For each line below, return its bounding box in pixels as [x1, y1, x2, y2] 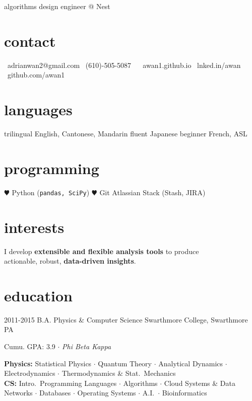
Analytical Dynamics [158, 358, 223, 368]
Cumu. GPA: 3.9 [4, 341, 55, 352]
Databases [39, 387, 71, 398]
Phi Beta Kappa [62, 341, 111, 352]
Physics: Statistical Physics [4, 358, 92, 368]
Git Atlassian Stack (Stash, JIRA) [99, 187, 206, 197]
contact [4, 30, 56, 51]
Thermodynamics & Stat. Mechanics [61, 368, 176, 378]
